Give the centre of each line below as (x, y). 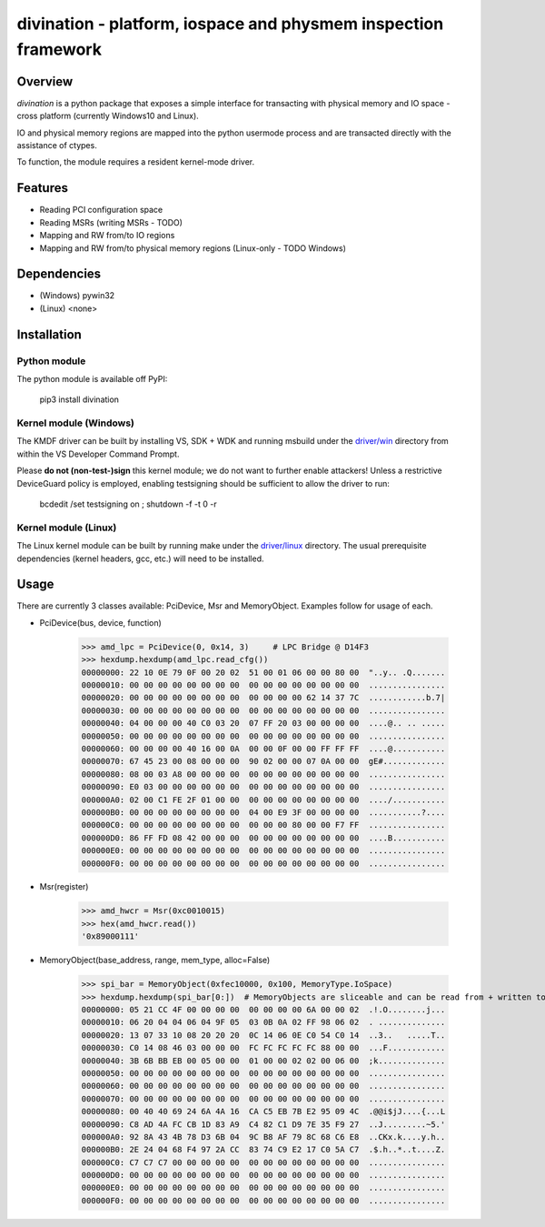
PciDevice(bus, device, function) (101, 622)
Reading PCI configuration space (101, 210)
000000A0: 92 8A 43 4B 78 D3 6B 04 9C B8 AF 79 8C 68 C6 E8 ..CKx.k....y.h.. (263, 1136)
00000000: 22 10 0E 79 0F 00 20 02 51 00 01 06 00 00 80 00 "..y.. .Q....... (263, 672)
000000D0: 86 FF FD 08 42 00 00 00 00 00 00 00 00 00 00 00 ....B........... (263, 838)
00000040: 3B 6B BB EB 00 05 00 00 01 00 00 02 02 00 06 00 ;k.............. (263, 1061)
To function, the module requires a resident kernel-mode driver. (136, 162)
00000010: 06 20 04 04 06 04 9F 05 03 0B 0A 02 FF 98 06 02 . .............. (263, 1022)
